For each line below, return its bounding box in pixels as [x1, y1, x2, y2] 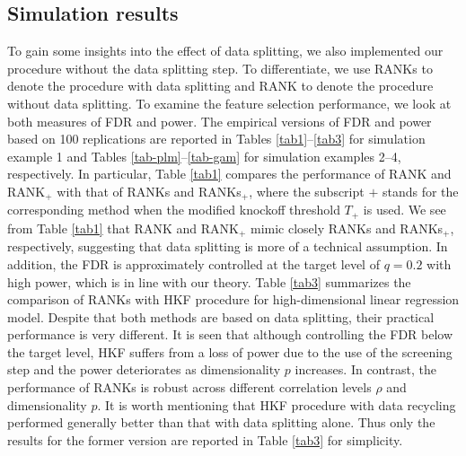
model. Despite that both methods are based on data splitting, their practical [7, 307, 435, 326]
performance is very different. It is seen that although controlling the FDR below [7, 325, 453, 344]
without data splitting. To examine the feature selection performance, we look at [7, 93, 452, 112]
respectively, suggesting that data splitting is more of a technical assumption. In [7, 237, 448, 256]
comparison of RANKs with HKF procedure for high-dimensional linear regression [7, 290, 460, 309]
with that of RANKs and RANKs [57, 181, 242, 200]
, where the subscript [249, 181, 365, 200]
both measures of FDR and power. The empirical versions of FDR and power [7, 111, 432, 130]
